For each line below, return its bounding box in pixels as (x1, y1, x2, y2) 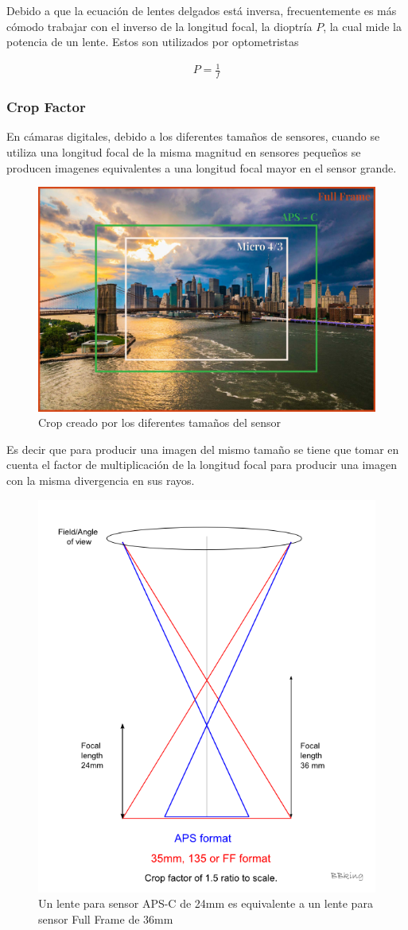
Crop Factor (6, 97, 86, 117)
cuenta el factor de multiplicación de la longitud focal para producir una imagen (6, 456, 397, 473)
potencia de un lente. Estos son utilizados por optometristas (6, 33, 299, 50)
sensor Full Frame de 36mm (38, 910, 173, 927)
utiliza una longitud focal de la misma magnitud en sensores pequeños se (6, 143, 361, 160)
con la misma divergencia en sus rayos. (6, 471, 195, 488)
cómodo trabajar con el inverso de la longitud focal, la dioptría (6, 17, 313, 34)
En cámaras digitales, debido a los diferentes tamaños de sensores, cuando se (6, 128, 380, 145)
